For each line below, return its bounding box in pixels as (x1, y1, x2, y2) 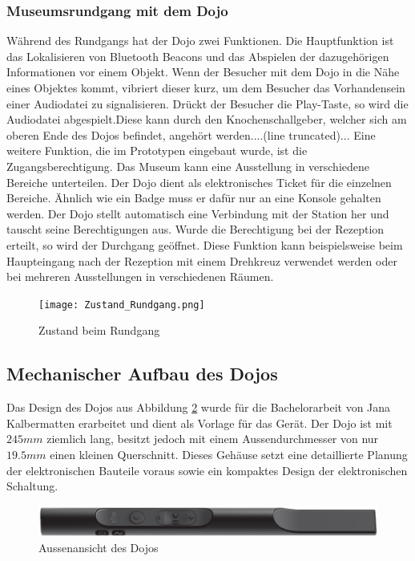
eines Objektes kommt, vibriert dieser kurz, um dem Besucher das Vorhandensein (6, 79, 405, 96)
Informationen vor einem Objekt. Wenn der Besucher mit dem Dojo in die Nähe (6, 63, 400, 80)
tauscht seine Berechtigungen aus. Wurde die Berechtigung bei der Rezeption (6, 221, 385, 238)
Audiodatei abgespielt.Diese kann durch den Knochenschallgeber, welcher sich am (6, 111, 407, 128)
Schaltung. (6, 478, 58, 494)
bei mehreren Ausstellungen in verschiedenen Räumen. (6, 268, 274, 285)
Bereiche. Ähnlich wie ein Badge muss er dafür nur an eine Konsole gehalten (6, 189, 381, 206)
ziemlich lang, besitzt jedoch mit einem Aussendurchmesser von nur (46, 430, 379, 447)
